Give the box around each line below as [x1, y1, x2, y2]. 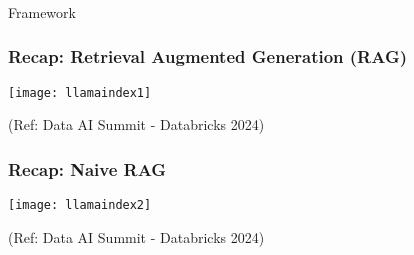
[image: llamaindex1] [8, 85, 152, 100]
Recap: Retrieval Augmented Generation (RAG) [8, 44, 408, 69]
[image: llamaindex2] [8, 198, 152, 213]
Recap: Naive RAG [8, 156, 167, 181]
